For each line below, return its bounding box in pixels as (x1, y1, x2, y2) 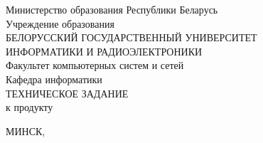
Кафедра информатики (6, 71, 102, 86)
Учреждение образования (6, 16, 114, 31)
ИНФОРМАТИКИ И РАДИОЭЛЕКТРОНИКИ (6, 43, 203, 58)
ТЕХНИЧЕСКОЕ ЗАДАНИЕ (6, 85, 129, 100)
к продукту (6, 100, 53, 115)
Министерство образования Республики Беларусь (6, 2, 218, 16)
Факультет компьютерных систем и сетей (6, 58, 184, 73)
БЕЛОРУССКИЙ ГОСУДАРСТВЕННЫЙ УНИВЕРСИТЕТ (6, 30, 257, 45)
